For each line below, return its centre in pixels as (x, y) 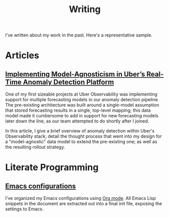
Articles (22, 55)
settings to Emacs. (24, 209)
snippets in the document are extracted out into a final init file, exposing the (84, 204)
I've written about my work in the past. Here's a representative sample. (79, 35)
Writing (85, 9)
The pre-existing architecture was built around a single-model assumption (82, 105)
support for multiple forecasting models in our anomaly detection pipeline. (82, 100)
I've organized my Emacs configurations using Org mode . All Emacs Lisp (81, 198)
